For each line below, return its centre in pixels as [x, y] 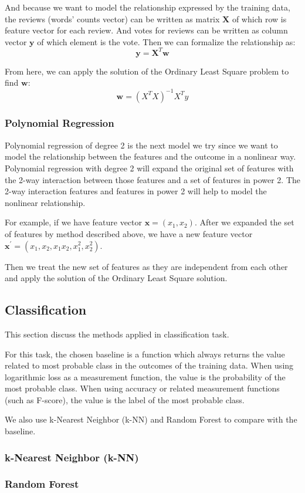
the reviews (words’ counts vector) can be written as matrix [112, 18]
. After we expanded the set [244, 222]
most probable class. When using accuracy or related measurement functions [142, 388]
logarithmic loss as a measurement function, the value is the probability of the [145, 376]
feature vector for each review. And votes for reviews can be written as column [146, 30]
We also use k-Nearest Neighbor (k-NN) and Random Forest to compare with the [151, 419]
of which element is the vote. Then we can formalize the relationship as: [166, 41]
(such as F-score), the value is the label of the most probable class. [125, 399]
